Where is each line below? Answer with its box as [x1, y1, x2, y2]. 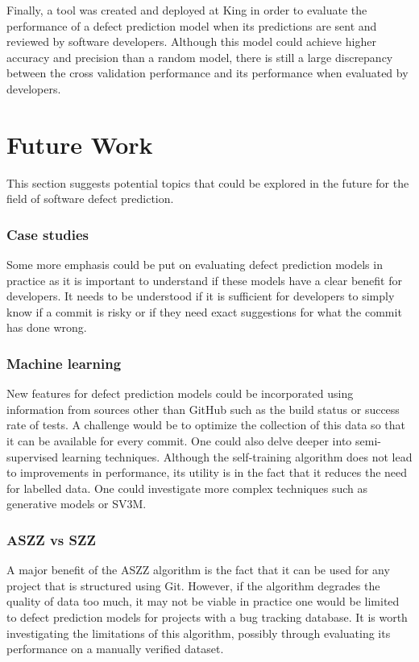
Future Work [6, 127, 153, 160]
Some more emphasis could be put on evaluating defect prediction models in [6, 256, 383, 273]
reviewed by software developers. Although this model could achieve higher [6, 33, 376, 50]
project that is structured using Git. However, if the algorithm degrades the [6, 577, 380, 594]
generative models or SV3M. [6, 495, 147, 512]
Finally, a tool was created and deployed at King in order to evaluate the [6, 2, 367, 18]
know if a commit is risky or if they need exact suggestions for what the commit [6, 303, 402, 320]
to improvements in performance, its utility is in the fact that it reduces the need [6, 464, 408, 481]
